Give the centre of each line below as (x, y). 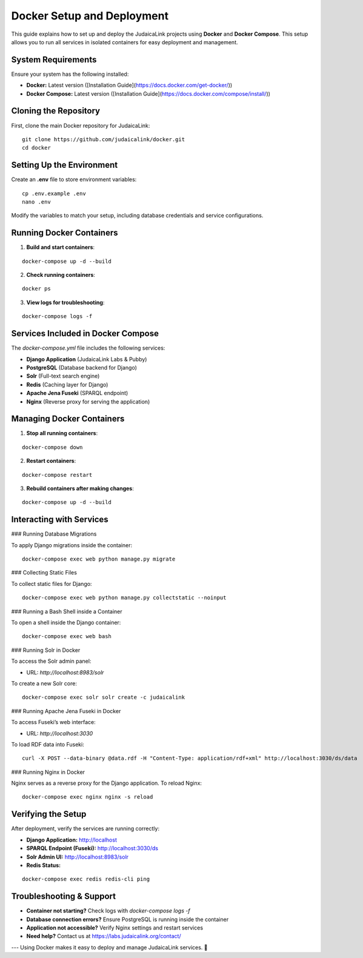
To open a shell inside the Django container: (66, 622)
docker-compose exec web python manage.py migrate (99, 559)
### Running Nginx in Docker (48, 772)
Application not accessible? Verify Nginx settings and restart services (115, 928)
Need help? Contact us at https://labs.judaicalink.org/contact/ (104, 936)
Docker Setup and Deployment (90, 16)
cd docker (36, 148)
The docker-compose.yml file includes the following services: (88, 348)
